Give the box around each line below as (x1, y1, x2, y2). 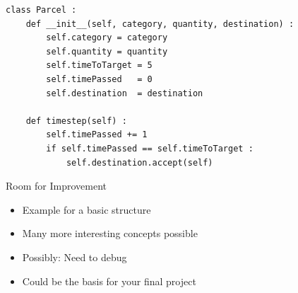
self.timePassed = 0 (46, 74, 153, 84)
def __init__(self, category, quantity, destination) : (25, 18, 294, 29)
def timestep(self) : (25, 115, 127, 126)
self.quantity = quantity (46, 46, 168, 57)
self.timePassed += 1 (46, 130, 148, 140)
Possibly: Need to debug (22, 249, 127, 264)
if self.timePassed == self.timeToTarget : (46, 143, 254, 154)
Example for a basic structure (22, 202, 151, 217)
